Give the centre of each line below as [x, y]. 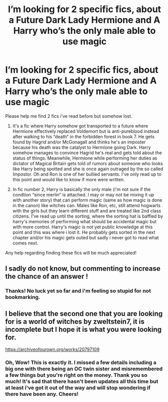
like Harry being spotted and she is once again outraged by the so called [88, 169]
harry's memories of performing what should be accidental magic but [85, 221]
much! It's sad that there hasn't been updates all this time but [82, 381]
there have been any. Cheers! [42, 394]
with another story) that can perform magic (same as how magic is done [87, 200]
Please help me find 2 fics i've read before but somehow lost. [69, 116]
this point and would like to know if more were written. [69, 179]
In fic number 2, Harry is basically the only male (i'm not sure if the [81, 189]
